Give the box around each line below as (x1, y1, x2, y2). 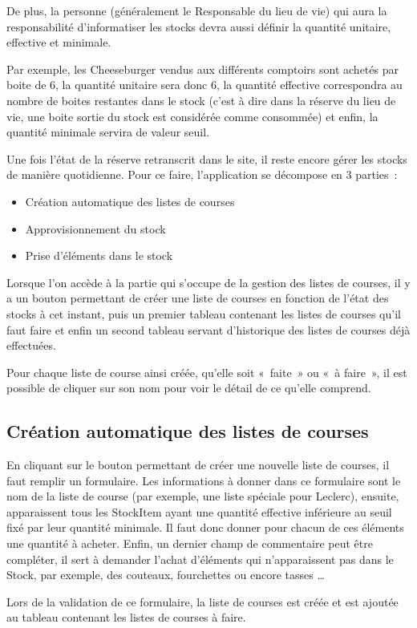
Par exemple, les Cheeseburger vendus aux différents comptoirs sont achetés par (6, 60, 399, 77)
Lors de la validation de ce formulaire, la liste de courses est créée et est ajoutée (6, 593, 399, 610)
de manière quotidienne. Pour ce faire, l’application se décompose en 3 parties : (6, 166, 398, 183)
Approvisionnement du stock (25, 220, 166, 237)
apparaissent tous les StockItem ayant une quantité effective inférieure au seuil (6, 503, 392, 520)
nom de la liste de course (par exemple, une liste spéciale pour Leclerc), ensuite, (6, 488, 399, 504)
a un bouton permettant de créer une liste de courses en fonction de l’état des (6, 290, 389, 306)
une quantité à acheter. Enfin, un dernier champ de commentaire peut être (6, 535, 373, 552)
